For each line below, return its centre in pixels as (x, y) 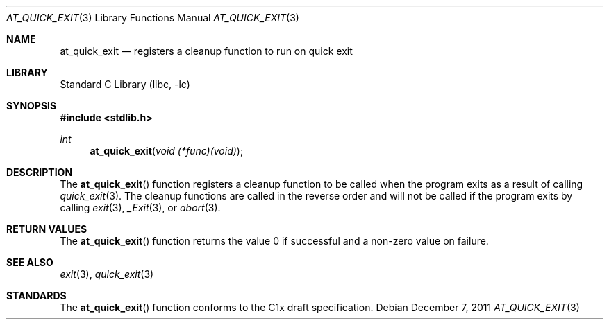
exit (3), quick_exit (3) (107, 274)
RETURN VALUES (47, 229)
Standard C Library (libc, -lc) (125, 84)
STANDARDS (36, 296)
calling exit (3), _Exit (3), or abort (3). (140, 208)
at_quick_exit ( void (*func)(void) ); (167, 151)
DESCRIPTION (40, 172)
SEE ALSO (30, 262)
